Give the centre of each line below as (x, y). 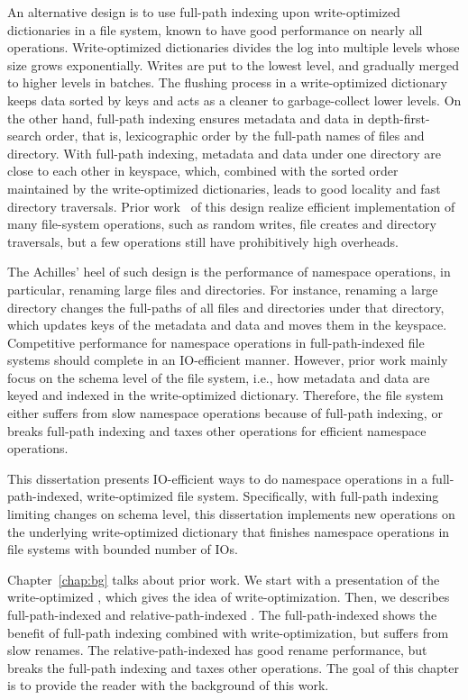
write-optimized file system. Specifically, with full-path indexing (263, 496)
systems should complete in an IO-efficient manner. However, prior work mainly (228, 360)
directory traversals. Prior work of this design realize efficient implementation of (231, 206)
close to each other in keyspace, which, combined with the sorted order (203, 171)
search (24, 136)
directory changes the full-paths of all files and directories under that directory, (226, 307)
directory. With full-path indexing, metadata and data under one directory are (224, 153)
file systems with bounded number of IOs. (123, 549)
